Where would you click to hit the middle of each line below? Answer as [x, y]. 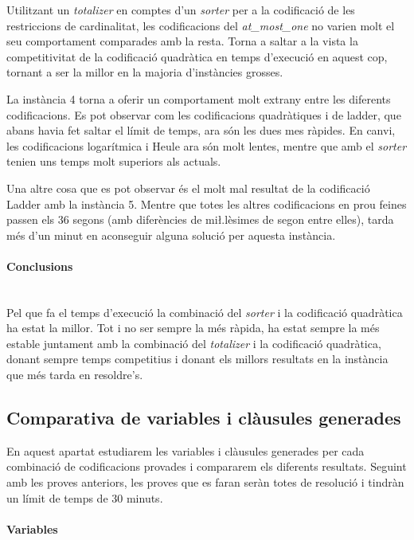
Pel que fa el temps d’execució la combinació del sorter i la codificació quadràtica [205, 312]
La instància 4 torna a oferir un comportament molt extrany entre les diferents [199, 98]
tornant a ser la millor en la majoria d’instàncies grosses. [145, 72]
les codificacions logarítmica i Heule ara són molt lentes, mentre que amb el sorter [207, 145]
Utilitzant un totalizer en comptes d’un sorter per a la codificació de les [181, 10]
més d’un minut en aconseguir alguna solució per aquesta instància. [171, 235]
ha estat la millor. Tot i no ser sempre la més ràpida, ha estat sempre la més [193, 328]
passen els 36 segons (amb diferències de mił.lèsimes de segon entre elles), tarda [200, 219]
